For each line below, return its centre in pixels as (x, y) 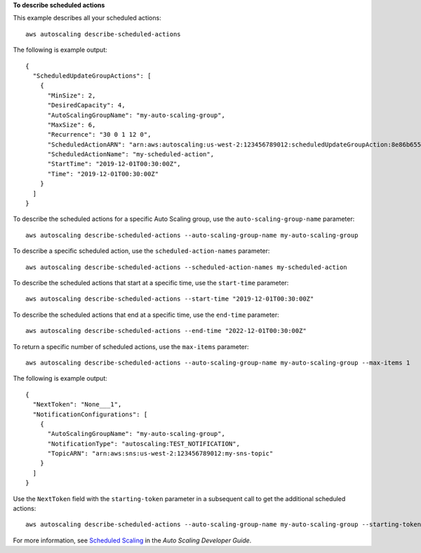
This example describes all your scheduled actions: (87, 18)
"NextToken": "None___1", (77, 404)
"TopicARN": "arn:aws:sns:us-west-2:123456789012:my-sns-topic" (160, 453)
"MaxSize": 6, (72, 125)
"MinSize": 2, (72, 95)
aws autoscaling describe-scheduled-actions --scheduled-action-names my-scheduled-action (186, 267)
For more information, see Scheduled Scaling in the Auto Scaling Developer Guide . (132, 540)
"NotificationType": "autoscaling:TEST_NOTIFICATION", (143, 444)
